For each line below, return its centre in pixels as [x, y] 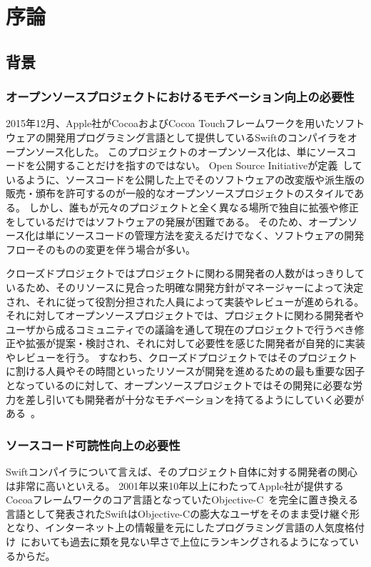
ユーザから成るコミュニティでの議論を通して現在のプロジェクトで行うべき [180, 329]
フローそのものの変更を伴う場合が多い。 [101, 249]
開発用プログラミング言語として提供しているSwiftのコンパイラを [196, 137]
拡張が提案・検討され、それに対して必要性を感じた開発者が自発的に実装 [195, 343]
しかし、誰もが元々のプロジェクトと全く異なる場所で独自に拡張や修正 [194, 207]
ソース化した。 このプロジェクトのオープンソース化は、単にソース [190, 151]
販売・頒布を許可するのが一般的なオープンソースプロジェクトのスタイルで [180, 193]
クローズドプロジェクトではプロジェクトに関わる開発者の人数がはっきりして [185, 273]
